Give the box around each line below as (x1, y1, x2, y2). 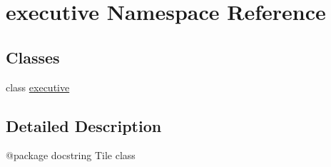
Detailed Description (6, 114, 162, 136)
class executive (6, 79, 70, 94)
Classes (6, 46, 60, 68)
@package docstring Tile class (6, 148, 136, 163)
